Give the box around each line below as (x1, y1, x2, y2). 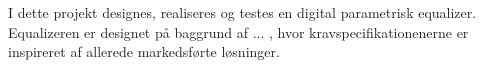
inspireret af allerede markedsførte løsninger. (8, 41, 280, 62)
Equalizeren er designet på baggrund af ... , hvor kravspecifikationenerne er (8, 21, 469, 42)
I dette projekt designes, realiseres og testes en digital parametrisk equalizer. (8, 2, 477, 22)
